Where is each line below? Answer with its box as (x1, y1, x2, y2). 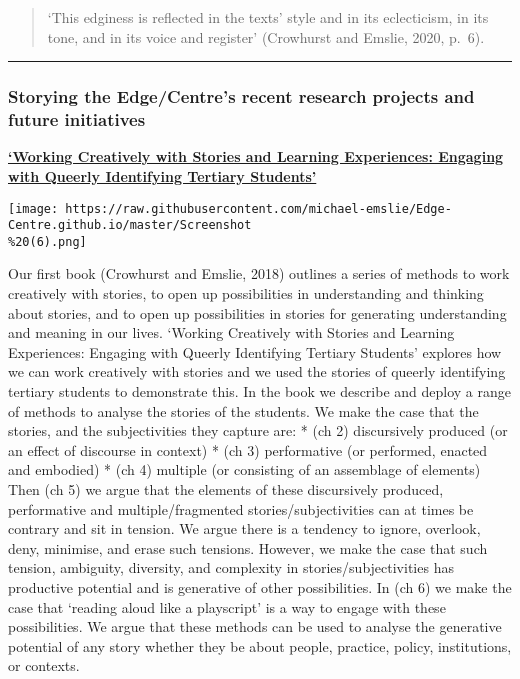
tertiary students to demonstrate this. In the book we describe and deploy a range (8, 381, 512, 402)
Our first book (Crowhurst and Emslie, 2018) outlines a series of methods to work (8, 263, 510, 284)
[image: (8, 201, 59, 216)
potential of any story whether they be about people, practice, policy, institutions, (8, 635, 512, 656)
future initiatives (8, 107, 146, 132)
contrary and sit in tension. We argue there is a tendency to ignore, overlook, (8, 518, 481, 539)
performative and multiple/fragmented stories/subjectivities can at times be (8, 498, 474, 519)
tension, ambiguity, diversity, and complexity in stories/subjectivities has (8, 557, 454, 578)
